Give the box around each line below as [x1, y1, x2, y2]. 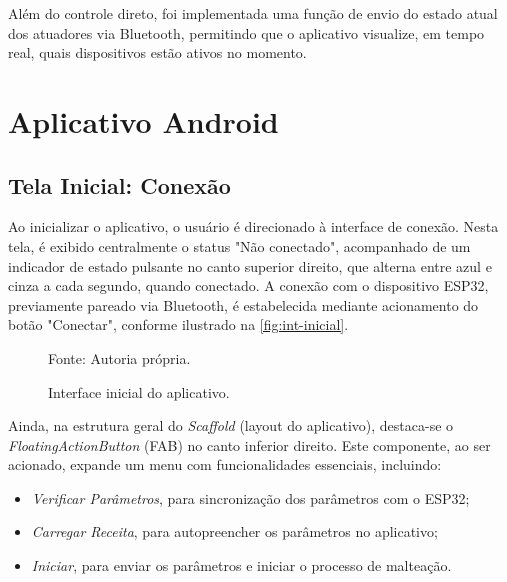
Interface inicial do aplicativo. [48, 381, 230, 402]
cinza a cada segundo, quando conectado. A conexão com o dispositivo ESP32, [8, 275, 489, 296]
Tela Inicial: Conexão [8, 169, 231, 200]
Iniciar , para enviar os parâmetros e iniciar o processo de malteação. [31, 555, 452, 576]
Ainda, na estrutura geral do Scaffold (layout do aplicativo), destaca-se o [8, 415, 454, 436]
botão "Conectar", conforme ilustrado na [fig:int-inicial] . [8, 314, 349, 335]
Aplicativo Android [8, 100, 279, 141]
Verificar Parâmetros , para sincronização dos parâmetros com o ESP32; [31, 487, 470, 508]
